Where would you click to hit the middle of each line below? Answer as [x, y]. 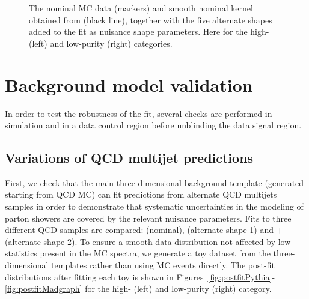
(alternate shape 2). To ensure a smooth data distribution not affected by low [148, 241]
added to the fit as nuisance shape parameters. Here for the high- [149, 32]
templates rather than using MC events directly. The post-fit [163, 265]
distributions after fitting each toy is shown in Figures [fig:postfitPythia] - [140, 276]
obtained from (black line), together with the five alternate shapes [151, 20]
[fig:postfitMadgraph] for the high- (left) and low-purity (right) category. [138, 288]
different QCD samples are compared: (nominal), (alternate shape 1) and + [144, 230]
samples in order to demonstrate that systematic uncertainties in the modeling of [154, 206]
